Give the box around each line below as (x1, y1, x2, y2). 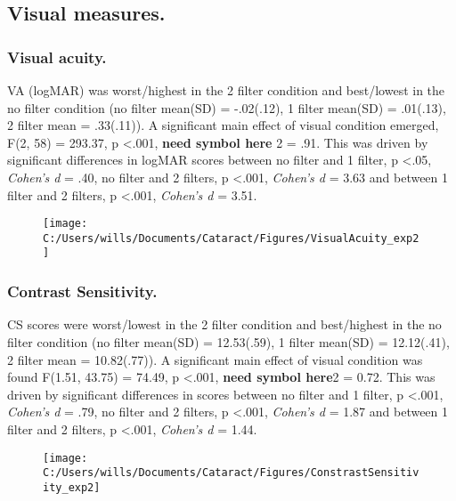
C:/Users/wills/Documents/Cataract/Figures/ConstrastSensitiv (43, 466, 419, 480)
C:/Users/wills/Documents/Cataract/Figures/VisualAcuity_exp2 (43, 231, 419, 245)
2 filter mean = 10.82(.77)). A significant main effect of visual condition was (7, 350, 423, 368)
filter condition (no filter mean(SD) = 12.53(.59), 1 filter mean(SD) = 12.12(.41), (7, 332, 450, 351)
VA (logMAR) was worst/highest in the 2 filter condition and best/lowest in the (7, 81, 445, 99)
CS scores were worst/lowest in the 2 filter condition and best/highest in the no (7, 315, 442, 334)
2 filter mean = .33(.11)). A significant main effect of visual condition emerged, (7, 116, 439, 134)
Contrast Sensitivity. (7, 280, 158, 303)
